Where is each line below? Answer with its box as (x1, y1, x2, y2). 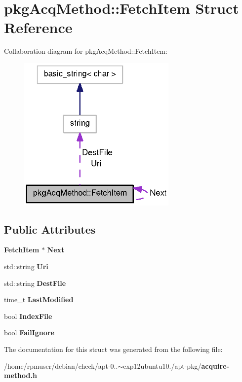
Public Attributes (4, 221, 96, 237)
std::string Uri (4, 261, 48, 271)
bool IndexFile (4, 311, 52, 321)
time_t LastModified (4, 294, 74, 305)
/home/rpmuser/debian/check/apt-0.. (4, 360, 118, 371)
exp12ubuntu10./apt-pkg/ (123, 360, 202, 371)
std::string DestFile (4, 278, 66, 288)
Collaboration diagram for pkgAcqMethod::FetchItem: (4, 46, 167, 56)
